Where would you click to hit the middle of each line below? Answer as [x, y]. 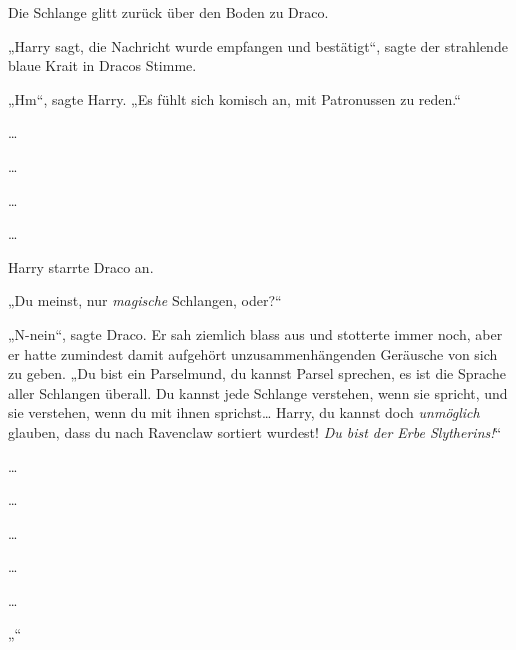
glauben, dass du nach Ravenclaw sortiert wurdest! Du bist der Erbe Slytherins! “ [255, 431]
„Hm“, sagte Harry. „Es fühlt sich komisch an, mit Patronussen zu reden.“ [234, 98]
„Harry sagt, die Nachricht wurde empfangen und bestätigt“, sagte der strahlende [258, 45]
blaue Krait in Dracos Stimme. [102, 65]
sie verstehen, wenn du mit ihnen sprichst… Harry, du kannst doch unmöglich [244, 412]
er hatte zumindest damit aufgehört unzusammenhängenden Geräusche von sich [253, 353]
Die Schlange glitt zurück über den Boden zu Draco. [168, 12]
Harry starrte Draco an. [81, 266]
